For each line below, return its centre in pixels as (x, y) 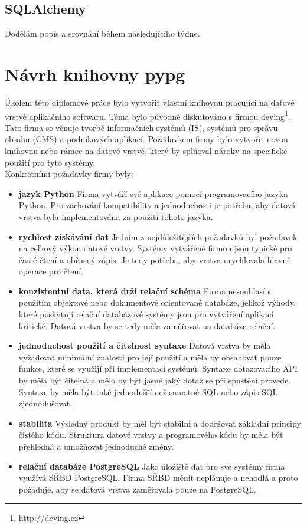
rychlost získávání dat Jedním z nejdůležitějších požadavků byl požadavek (158, 236)
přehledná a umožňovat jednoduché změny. (96, 446)
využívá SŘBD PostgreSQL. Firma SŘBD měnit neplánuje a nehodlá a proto (158, 478)
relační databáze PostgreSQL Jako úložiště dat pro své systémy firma (152, 466)
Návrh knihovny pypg (95, 73)
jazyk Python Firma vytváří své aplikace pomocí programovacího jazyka (153, 193)
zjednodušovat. (45, 403)
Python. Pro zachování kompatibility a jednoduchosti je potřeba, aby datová (157, 205)
